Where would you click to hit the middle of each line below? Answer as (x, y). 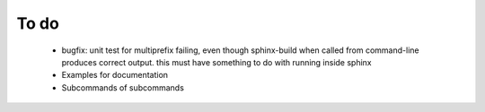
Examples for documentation (115, 75)
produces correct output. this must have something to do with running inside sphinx (216, 62)
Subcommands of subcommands (123, 87)
